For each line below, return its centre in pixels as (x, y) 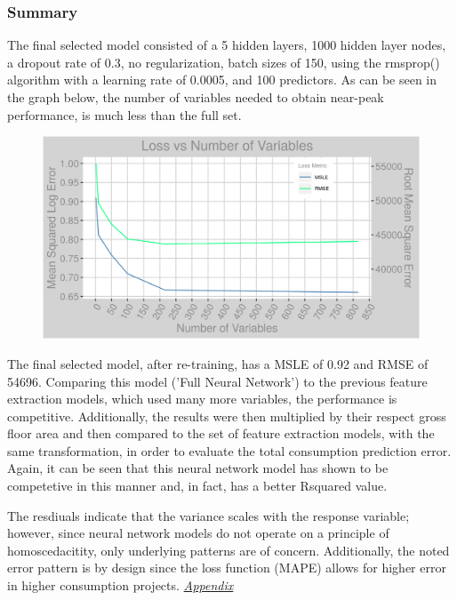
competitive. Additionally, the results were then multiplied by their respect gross (227, 416)
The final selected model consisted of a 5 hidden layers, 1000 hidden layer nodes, (227, 45)
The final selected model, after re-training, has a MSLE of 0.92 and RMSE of (218, 363)
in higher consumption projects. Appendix (120, 585)
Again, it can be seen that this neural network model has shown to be (198, 468)
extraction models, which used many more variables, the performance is (202, 399)
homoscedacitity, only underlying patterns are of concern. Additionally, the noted (228, 550)
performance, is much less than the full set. (124, 114)
